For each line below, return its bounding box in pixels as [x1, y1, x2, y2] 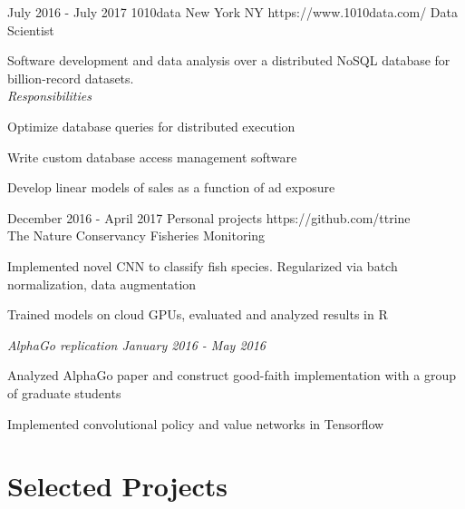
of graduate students [7, 383, 121, 402]
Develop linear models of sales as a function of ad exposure [7, 178, 335, 197]
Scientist [7, 20, 54, 39]
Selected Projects [7, 467, 228, 504]
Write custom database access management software [7, 147, 297, 166]
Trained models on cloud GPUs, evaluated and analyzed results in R [7, 305, 388, 324]
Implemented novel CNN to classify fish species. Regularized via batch [7, 256, 398, 275]
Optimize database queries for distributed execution [7, 116, 295, 135]
